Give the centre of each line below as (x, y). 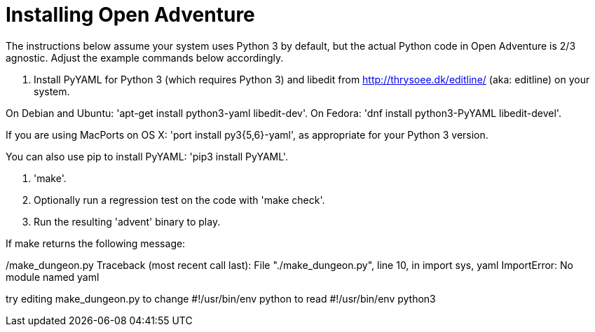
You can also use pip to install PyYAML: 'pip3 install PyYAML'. (147, 156)
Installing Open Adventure (130, 15)
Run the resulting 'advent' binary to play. (127, 221)
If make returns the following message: (96, 243)
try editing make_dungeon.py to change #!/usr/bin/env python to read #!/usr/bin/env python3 (221, 298)
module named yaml (53, 277)
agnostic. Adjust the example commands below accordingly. (145, 57)
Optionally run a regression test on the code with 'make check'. (179, 200)
